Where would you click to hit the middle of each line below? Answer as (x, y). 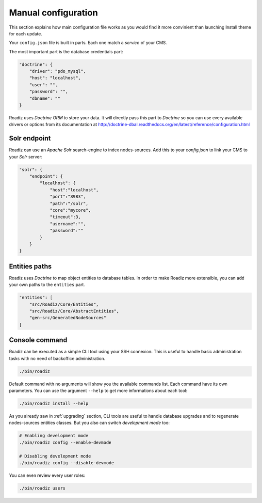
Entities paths (30, 266)
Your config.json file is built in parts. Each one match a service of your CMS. (88, 43)
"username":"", (68, 224)
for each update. (25, 33)
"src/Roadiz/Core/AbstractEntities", (74, 311)
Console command (38, 340)
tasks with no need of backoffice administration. (57, 358)
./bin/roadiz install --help (54, 404)
